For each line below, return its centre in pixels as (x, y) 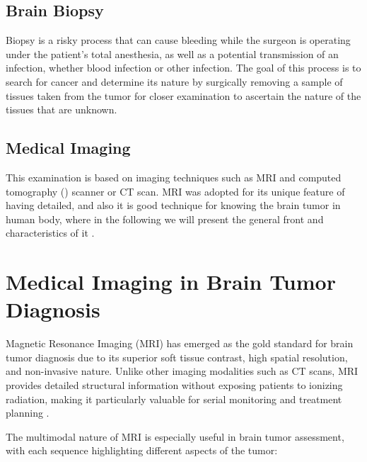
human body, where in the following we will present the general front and (165, 219)
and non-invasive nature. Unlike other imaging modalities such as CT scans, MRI (182, 371)
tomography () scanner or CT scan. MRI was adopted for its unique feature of (175, 191)
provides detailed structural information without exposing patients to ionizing (174, 385)
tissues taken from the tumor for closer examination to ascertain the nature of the (183, 95)
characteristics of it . (50, 233)
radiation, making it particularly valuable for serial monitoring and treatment (174, 399)
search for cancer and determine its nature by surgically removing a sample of (174, 81)
